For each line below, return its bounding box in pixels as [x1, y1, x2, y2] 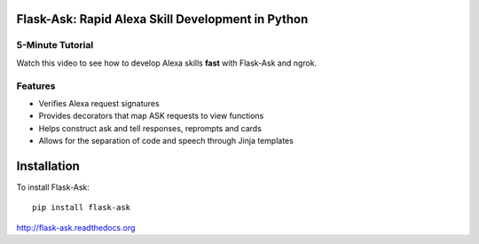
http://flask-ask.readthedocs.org [16, 222, 136, 232]
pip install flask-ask [32, 202, 131, 213]
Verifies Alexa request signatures [38, 98, 160, 108]
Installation [16, 158, 80, 173]
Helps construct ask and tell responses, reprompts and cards [38, 122, 262, 133]
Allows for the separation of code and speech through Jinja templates [38, 136, 294, 146]
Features [16, 80, 56, 92]
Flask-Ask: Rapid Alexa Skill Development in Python [16, 12, 309, 27]
